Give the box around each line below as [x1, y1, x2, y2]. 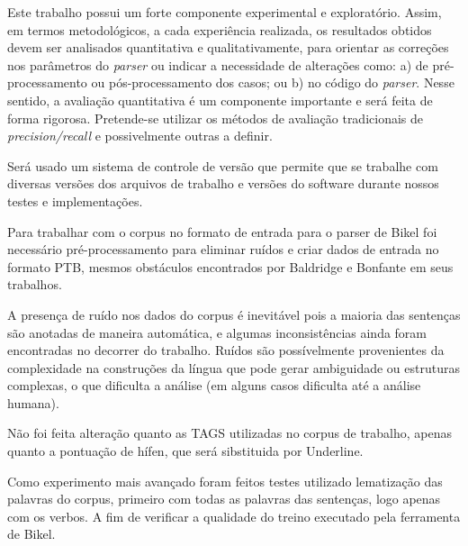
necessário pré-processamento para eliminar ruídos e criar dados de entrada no [7, 240, 439, 259]
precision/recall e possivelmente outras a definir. [7, 126, 273, 145]
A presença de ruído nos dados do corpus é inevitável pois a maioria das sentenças [7, 305, 461, 323]
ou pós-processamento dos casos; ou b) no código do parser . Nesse [91, 73, 454, 92]
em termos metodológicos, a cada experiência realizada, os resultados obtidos [7, 20, 432, 39]
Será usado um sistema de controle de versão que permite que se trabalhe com [7, 156, 438, 175]
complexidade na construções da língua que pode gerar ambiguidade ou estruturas [7, 358, 460, 377]
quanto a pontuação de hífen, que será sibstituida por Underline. [7, 441, 364, 460]
